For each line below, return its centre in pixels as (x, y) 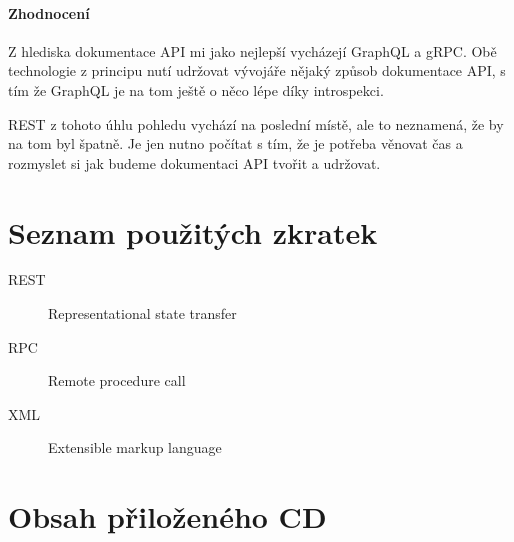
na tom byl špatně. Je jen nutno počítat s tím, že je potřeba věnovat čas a (235, 143)
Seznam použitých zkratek (193, 231)
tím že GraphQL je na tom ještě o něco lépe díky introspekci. (196, 89)
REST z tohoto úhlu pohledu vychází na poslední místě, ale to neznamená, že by (256, 123)
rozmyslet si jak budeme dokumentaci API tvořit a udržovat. (194, 162)
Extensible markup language (135, 447)
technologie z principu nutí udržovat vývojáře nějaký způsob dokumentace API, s (257, 70)
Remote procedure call (117, 380)
